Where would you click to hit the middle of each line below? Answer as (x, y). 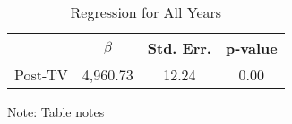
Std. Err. (179, 48)
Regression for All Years (146, 12)
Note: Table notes (56, 112)
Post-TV (41, 74)
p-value (251, 48)
